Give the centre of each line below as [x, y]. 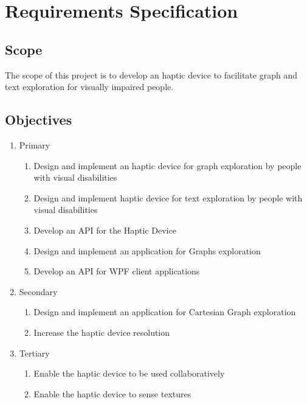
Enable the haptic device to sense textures [112, 393]
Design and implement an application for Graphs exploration [147, 250]
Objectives [39, 120]
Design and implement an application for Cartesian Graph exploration [165, 312]
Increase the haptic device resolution [102, 332]
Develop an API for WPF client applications [117, 271]
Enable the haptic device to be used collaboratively [129, 373]
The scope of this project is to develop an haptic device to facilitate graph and [151, 75]
